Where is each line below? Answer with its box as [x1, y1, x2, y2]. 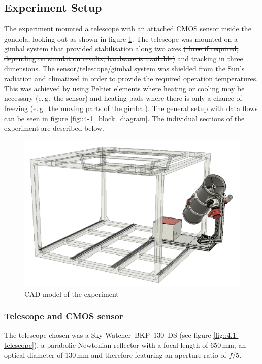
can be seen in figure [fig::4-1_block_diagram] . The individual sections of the [4, 113, 245, 123]
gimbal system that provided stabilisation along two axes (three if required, [4, 43, 239, 54]
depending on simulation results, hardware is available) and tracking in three [4, 53, 243, 63]
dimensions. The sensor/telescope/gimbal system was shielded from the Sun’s [4, 63, 245, 74]
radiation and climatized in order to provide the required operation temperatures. [4, 73, 258, 84]
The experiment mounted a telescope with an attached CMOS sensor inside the [4, 23, 251, 34]
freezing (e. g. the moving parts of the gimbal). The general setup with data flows [4, 102, 258, 113]
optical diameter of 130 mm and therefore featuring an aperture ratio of [4, 349, 226, 360]
